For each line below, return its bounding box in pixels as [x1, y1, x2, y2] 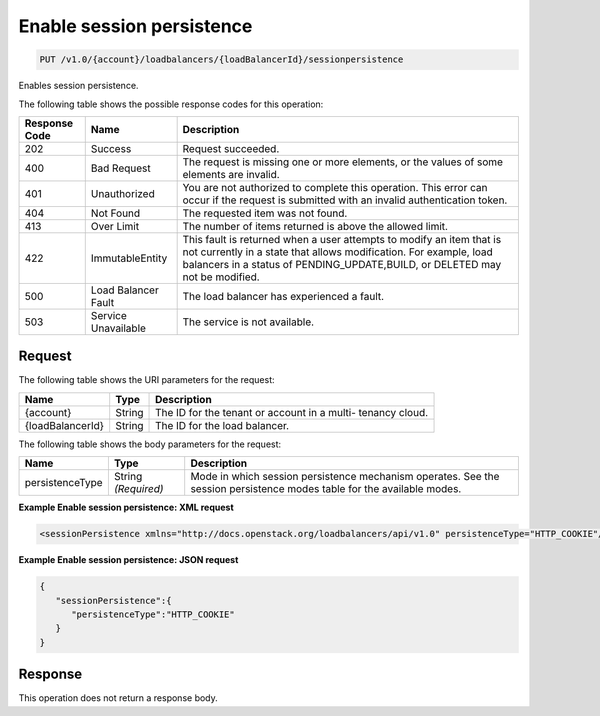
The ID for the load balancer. [155, 418, 290, 432]
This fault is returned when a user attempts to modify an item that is [182, 232, 502, 246]
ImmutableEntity [90, 251, 168, 265]
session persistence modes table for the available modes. [190, 482, 462, 496]
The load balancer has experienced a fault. [182, 289, 385, 303]
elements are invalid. [182, 167, 280, 181]
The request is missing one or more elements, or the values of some [182, 155, 504, 169]
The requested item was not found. [182, 206, 348, 220]
